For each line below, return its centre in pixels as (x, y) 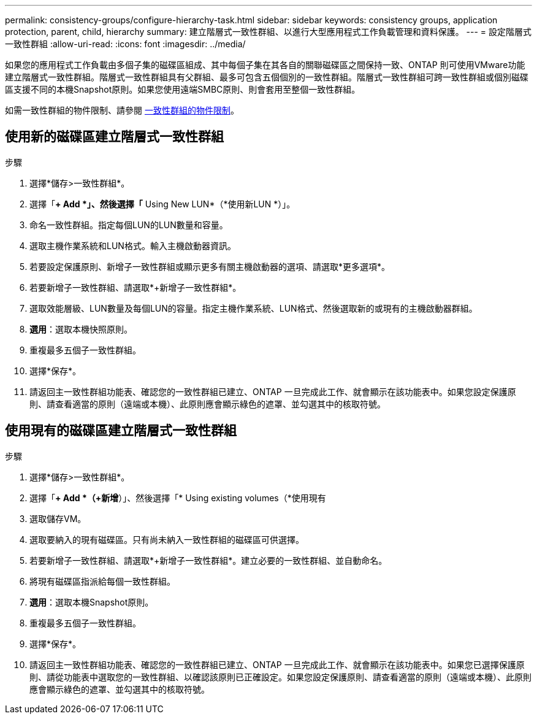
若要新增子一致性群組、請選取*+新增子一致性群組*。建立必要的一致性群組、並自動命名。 (208, 560)
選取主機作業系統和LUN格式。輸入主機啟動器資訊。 (133, 245)
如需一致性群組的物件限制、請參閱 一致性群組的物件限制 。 (122, 110)
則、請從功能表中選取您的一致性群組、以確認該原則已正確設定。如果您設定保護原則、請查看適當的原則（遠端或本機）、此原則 (280, 677)
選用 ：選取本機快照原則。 (81, 329)
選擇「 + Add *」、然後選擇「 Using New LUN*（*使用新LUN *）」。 (162, 204)
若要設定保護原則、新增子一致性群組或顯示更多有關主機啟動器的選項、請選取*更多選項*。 (210, 266)
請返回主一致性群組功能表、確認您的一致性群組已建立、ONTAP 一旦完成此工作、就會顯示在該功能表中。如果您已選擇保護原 (277, 664)
